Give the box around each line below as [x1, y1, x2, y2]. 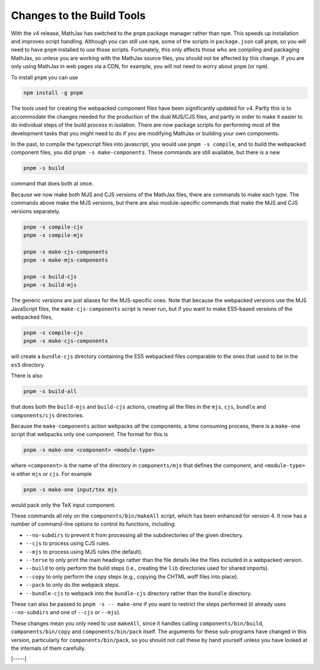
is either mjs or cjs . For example [11, 470, 92, 477]
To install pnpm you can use [11, 74, 78, 81]
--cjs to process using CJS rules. [25, 540, 111, 547]
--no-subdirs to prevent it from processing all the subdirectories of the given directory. [25, 531, 244, 538]
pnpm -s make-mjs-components [23, 257, 108, 263]
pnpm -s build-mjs [23, 282, 77, 288]
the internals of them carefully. [11, 644, 86, 652]
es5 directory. [11, 361, 46, 368]
